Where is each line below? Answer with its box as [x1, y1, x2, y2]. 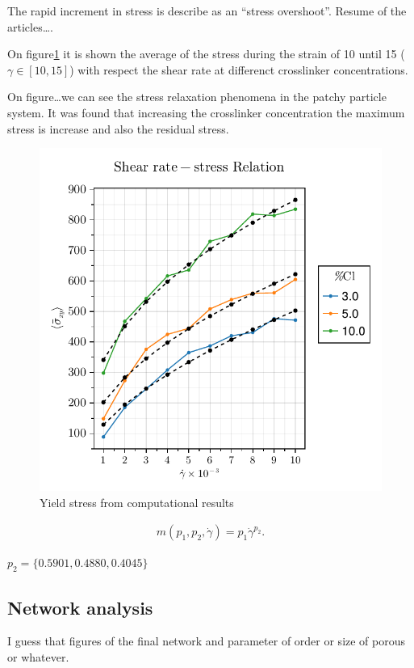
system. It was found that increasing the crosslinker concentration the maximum [7, 104, 405, 120]
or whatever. [7, 648, 69, 665]
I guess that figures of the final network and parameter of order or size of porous [7, 632, 406, 649]
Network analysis [7, 594, 153, 619]
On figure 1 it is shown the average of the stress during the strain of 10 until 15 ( [7, 45, 405, 62]
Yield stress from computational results [40, 493, 234, 510]
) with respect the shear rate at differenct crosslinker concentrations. [69, 61, 408, 78]
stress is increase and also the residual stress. [7, 120, 229, 137]
